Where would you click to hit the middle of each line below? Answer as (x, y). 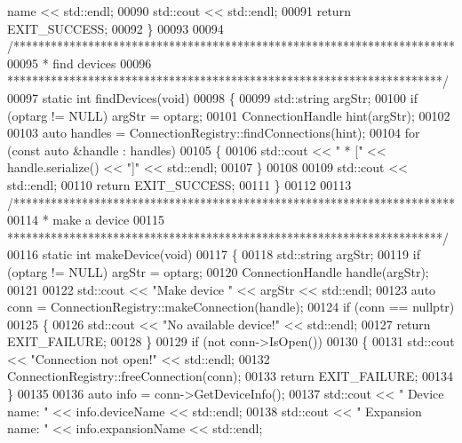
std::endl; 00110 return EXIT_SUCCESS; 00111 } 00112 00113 (179, 184)
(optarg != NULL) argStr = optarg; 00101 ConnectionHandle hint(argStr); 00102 (229, 115)
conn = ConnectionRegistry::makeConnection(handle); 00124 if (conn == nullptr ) (231, 307)
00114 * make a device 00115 (86, 220)
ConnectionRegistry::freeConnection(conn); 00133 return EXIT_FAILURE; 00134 (230, 376)
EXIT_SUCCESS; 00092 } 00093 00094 (115, 28)
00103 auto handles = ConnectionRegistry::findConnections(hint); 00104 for (214, 133)
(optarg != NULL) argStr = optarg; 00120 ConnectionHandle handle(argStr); (218, 271)
